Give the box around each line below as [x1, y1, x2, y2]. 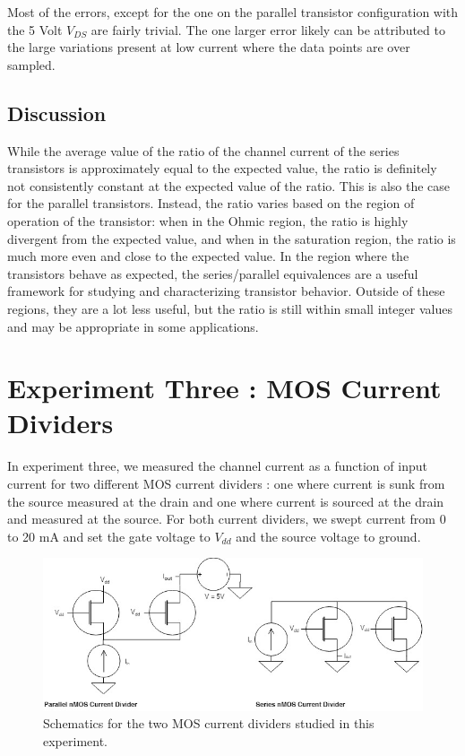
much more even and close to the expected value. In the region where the [7, 247, 409, 265]
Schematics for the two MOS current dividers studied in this [43, 714, 375, 733]
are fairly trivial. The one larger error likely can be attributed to [90, 20, 445, 39]
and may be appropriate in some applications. [7, 317, 259, 335]
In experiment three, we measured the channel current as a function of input [7, 456, 427, 475]
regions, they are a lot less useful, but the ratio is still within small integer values [7, 299, 452, 317]
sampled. [7, 55, 56, 74]
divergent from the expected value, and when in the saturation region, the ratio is [7, 229, 456, 248]
